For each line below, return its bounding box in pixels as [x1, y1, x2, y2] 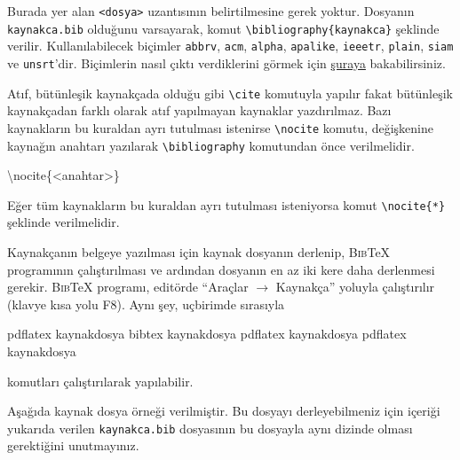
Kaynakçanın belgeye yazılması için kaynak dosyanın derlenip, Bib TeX [7, 243, 391, 261]
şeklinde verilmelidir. [7, 213, 120, 231]
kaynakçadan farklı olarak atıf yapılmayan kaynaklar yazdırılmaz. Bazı [7, 101, 392, 120]
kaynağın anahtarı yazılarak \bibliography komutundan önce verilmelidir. [7, 136, 415, 154]
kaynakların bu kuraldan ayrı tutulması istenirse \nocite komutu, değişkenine [7, 118, 433, 136]
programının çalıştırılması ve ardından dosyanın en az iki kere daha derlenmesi [7, 260, 435, 278]
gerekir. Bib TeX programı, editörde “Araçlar [7, 277, 249, 296]
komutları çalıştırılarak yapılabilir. [7, 371, 194, 390]
